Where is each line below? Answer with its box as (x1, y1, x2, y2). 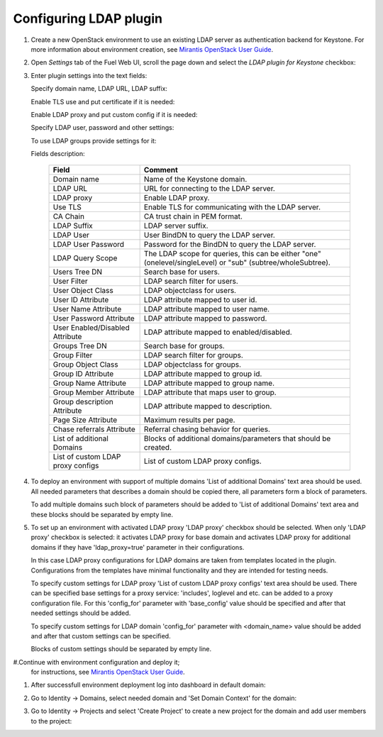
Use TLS (52, 202, 82, 212)
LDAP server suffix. (143, 221, 209, 231)
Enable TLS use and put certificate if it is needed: (30, 97, 175, 106)
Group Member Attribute (52, 387, 135, 397)
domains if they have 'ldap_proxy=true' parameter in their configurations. (30, 543, 245, 551)
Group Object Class (52, 360, 118, 370)
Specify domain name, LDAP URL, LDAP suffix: (30, 84, 168, 93)
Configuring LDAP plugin (13, 11, 163, 26)
